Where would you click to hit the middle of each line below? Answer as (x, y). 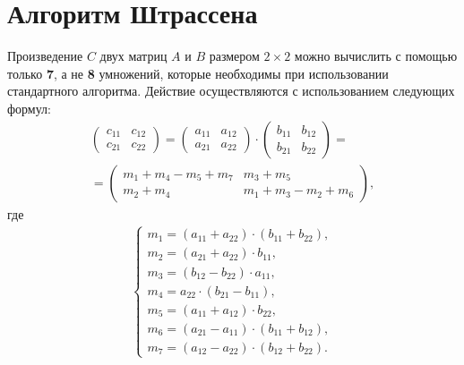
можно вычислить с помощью (376, 56)
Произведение (45, 56)
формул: (29, 108)
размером (234, 56)
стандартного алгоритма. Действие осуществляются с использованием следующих (231, 91)
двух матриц (133, 56)
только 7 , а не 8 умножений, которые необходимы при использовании (198, 73)
